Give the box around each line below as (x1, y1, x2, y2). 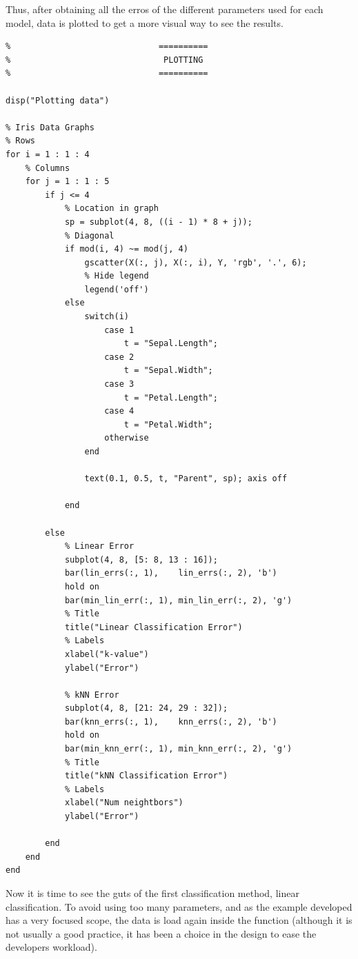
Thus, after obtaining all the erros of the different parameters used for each (6, 2, 324, 16)
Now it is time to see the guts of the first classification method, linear (6, 886, 299, 900)
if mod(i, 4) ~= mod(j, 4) (64, 244, 188, 254)
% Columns (25, 163, 70, 173)
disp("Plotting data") (6, 95, 110, 105)
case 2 (104, 352, 135, 362)
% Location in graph (64, 203, 159, 214)
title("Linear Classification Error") (64, 622, 243, 632)
